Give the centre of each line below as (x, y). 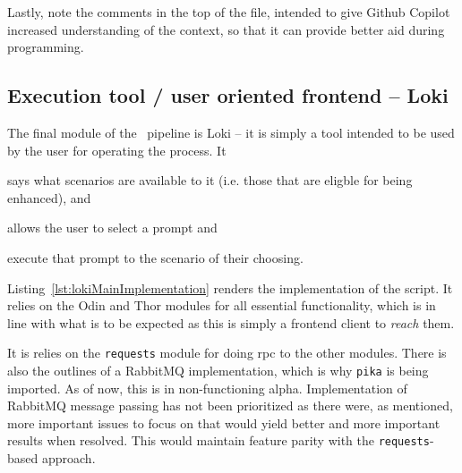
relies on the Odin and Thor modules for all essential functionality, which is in (222, 305)
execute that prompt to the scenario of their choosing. (155, 257)
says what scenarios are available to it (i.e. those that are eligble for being (210, 180)
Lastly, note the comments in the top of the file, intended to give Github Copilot (229, 12)
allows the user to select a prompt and (112, 228)
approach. (68, 458)
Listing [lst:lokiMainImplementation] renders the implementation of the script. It (230, 287)
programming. (46, 47)
